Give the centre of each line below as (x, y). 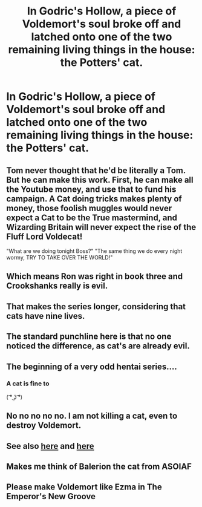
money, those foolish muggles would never (89, 208)
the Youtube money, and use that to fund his (91, 189)
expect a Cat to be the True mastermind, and (92, 218)
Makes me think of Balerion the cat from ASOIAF (99, 467)
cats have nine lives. (46, 316)
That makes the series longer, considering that (96, 306)
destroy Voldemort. (44, 426)
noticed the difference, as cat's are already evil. (98, 346)
